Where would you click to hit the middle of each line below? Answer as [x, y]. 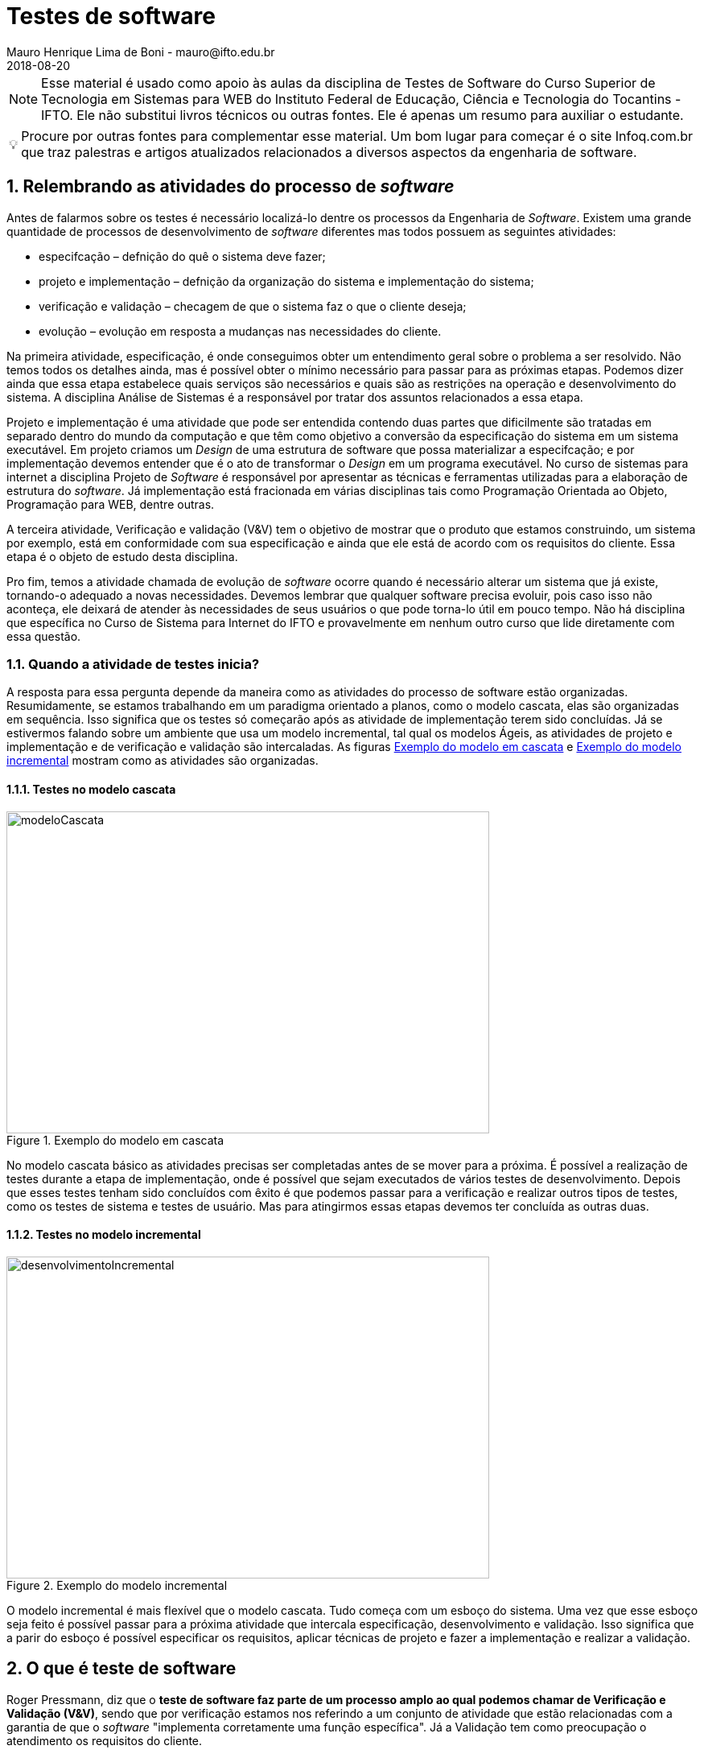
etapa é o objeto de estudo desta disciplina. [122, 556]
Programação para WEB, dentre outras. [111, 504]
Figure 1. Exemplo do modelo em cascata [115, 1140]
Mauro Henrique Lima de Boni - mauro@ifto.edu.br [141, 52]
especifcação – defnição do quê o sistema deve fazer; [182, 256]
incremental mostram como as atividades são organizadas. [163, 761]
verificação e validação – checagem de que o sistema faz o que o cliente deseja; [253, 306]
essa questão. [44, 636]
